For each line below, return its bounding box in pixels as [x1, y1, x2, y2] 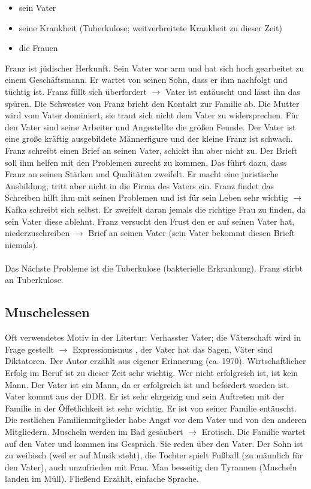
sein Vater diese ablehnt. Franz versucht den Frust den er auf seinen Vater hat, [5, 214, 295, 227]
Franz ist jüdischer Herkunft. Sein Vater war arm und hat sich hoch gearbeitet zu [5, 61, 304, 74]
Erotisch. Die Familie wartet [201, 425, 306, 438]
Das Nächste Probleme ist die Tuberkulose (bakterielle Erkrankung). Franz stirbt [5, 261, 303, 274]
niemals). [5, 238, 38, 251]
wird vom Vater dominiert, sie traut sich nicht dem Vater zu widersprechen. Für [5, 109, 299, 121]
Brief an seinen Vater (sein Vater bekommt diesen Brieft [88, 226, 295, 239]
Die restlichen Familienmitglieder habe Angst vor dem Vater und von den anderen [5, 413, 307, 426]
